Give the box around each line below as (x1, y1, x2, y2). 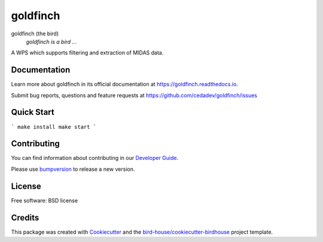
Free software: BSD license (11, 196, 78, 204)
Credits (11, 213, 39, 223)
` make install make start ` (11, 123, 97, 130)
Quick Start (11, 107, 54, 117)
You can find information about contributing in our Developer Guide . (11, 155, 179, 162)
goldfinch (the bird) (11, 30, 59, 37)
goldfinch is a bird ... (26, 38, 77, 45)
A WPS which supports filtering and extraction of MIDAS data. (11, 49, 164, 56)
